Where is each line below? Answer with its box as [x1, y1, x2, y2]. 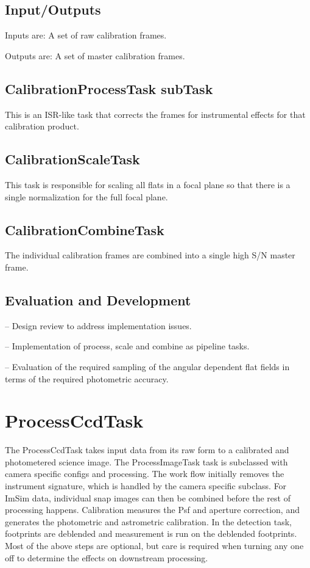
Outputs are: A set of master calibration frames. [5, 49, 185, 62]
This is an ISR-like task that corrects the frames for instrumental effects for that [5, 107, 306, 120]
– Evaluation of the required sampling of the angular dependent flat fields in [5, 360, 290, 373]
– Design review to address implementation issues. [5, 319, 192, 332]
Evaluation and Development [5, 290, 191, 309]
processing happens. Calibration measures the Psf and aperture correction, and [5, 503, 300, 516]
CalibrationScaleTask [5, 150, 140, 169]
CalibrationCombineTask [5, 220, 164, 239]
